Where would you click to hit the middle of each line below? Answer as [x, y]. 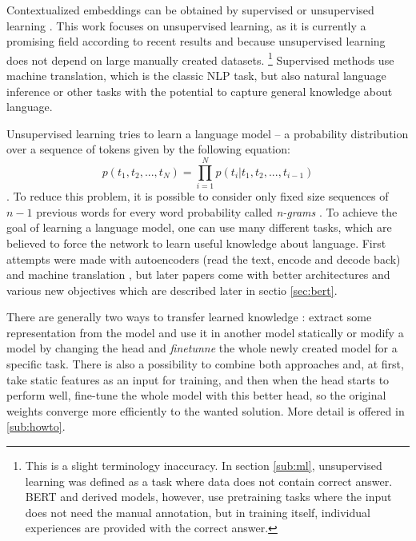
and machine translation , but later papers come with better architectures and [198, 274]
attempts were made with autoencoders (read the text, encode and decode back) [204, 259]
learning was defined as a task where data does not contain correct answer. [209, 481]
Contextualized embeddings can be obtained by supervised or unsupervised [190, 10]
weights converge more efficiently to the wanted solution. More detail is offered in [206, 410]
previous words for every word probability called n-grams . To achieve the [217, 211]
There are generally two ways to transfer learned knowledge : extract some [189, 317]
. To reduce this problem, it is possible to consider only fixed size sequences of [198, 196]
